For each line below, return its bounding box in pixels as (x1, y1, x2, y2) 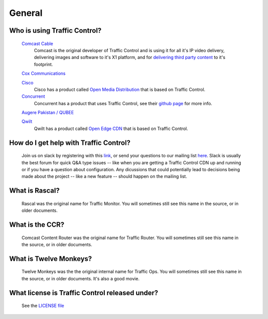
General (9, 7, 43, 18)
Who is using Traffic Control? (9, 26, 102, 35)
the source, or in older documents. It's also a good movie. (21, 275, 140, 281)
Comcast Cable (21, 40, 54, 47)
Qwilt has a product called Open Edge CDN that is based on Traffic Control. (34, 126, 188, 131)
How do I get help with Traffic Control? (9, 138, 131, 147)
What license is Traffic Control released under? (9, 288, 158, 297)
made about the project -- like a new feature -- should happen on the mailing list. (21, 174, 187, 180)
